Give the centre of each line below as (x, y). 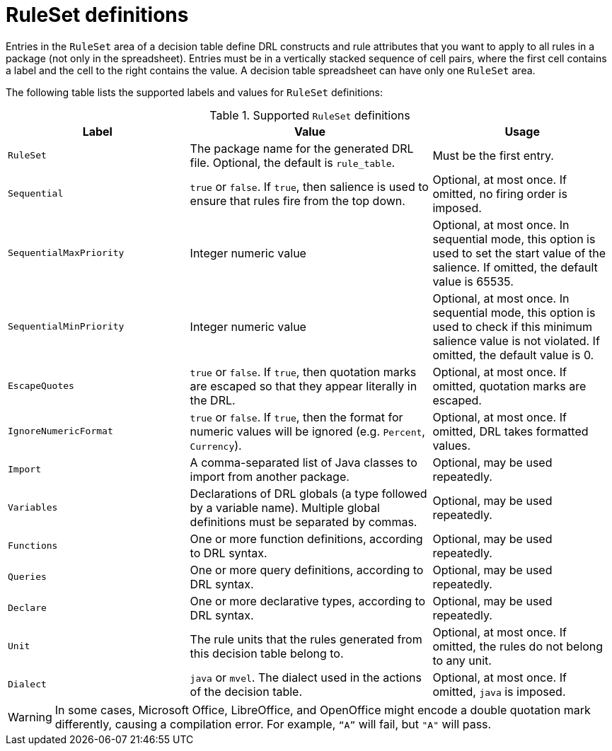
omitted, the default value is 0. (513, 355)
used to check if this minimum (512, 326)
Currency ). (216, 445)
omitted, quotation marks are (509, 386)
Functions (33, 546)
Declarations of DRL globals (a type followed (308, 493)
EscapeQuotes (41, 386)
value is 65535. (473, 281)
